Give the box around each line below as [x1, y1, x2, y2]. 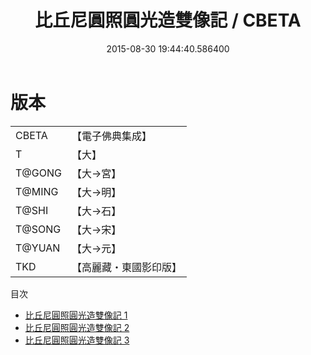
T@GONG [15, 166, 62, 180]
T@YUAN [15, 241, 61, 255]
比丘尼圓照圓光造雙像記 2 [24, 321, 130, 333]
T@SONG [15, 222, 62, 236]
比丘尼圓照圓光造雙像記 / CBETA [34, 9, 302, 32]
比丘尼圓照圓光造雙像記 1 [24, 309, 128, 321]
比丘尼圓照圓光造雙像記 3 [24, 334, 130, 346]
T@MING [15, 184, 59, 198]
